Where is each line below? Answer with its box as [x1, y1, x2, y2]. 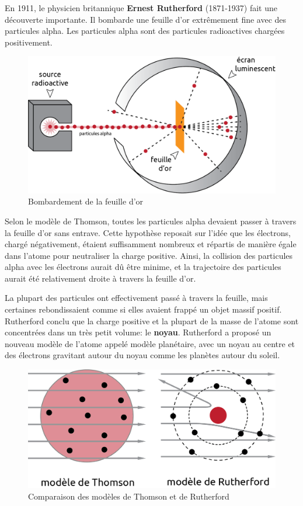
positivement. [5, 36, 53, 48]
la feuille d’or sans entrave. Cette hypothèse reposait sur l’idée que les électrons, [5, 226, 291, 238]
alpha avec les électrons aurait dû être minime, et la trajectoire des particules [5, 261, 281, 273]
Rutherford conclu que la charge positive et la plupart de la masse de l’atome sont [5, 314, 299, 327]
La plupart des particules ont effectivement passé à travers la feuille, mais [5, 292, 268, 304]
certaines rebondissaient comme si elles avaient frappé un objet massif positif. [5, 303, 282, 316]
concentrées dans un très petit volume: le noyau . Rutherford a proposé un [5, 326, 271, 338]
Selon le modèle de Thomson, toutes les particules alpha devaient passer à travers [5, 214, 297, 227]
